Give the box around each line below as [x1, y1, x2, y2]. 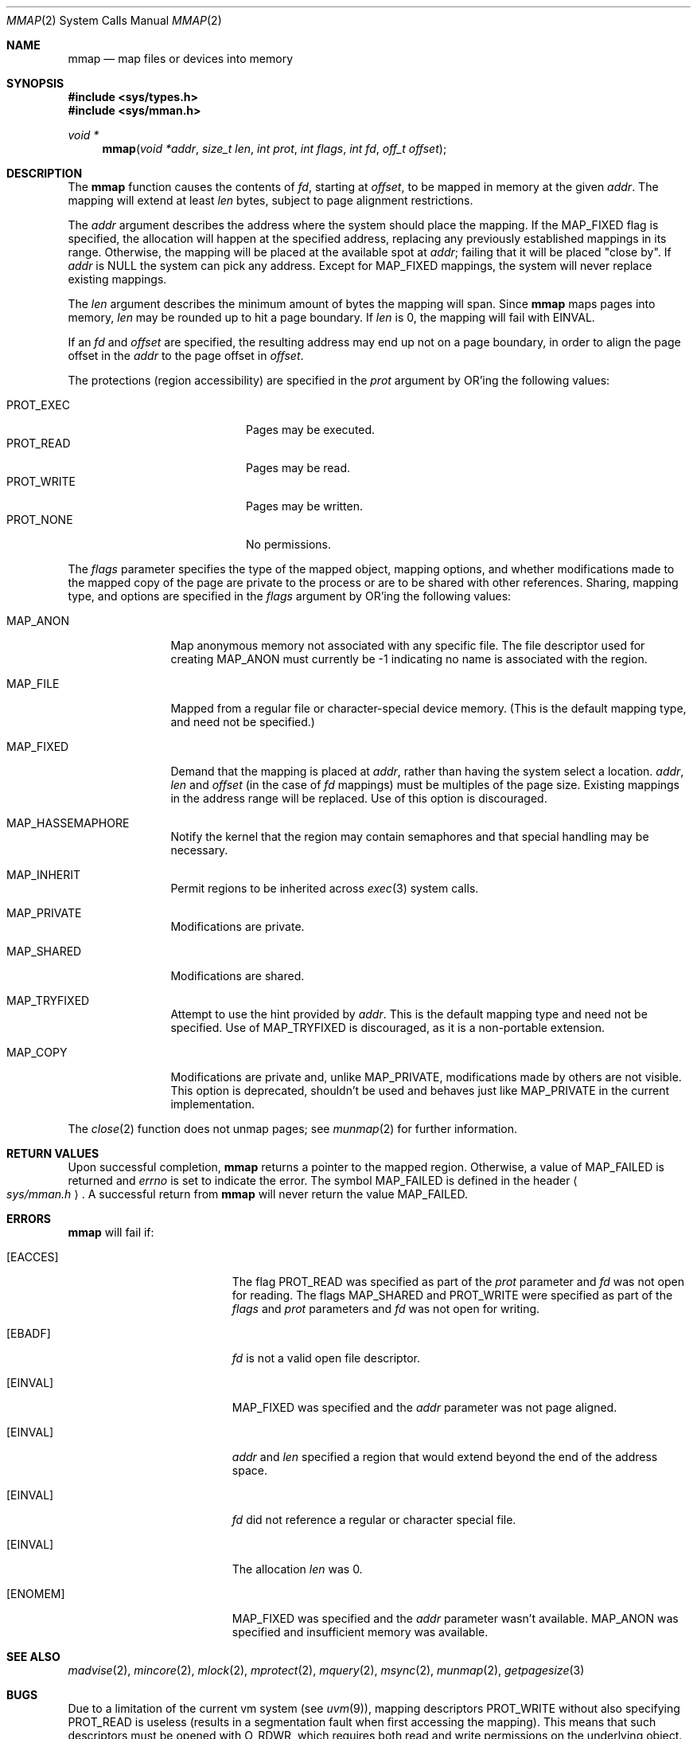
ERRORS [6, 1212, 52, 1225]
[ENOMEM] [6, 1587, 65, 1600]
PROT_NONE [6, 513, 73, 526]
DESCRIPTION [6, 166, 83, 180]
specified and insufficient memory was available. [232, 1625, 489, 1639]
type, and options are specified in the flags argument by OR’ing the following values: [68, 589, 512, 603]
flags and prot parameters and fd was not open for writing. [232, 1302, 540, 1315]
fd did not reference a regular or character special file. [232, 1513, 516, 1526]
